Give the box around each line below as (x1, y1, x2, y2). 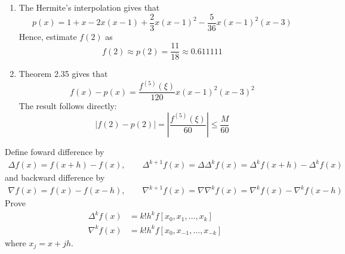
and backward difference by (5, 171, 105, 184)
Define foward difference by (5, 145, 104, 157)
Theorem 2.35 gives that (19, 67, 108, 80)
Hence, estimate (19, 30, 77, 42)
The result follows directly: (19, 100, 117, 112)
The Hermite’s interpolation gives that (19, 1, 160, 13)
